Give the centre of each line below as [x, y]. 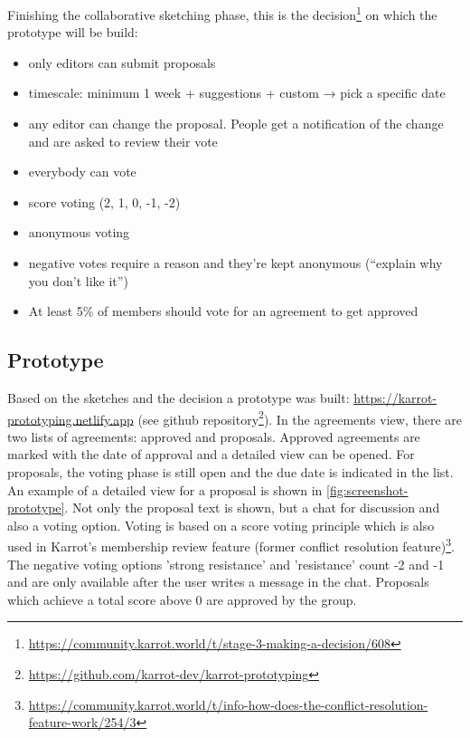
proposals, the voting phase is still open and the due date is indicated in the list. [230, 472]
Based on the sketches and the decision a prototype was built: [179, 397]
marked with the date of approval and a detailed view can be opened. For [211, 454]
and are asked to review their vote [123, 141]
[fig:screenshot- [367, 489]
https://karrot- [395, 397]
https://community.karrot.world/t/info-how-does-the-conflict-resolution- [228, 704]
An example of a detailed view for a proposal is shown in [165, 489]
